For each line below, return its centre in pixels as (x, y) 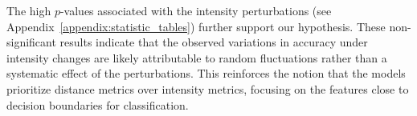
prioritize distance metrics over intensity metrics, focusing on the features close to (208, 88)
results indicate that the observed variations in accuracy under (214, 42)
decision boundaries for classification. (98, 104)
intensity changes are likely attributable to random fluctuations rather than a (197, 57)
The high (29, 10)
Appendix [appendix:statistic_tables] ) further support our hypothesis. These (196, 26)
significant (31, 42)
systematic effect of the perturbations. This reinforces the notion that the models (206, 73)
